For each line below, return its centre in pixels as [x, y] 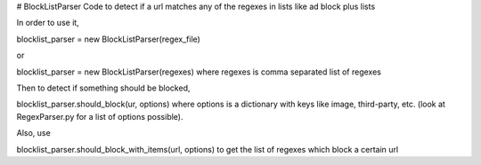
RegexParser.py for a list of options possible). [100, 116]
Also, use [33, 133]
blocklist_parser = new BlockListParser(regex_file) [108, 39]
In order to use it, [48, 23]
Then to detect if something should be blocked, [103, 88]
